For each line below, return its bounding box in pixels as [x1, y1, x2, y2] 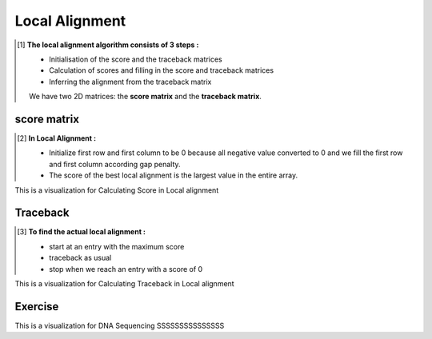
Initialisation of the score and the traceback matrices [49, 54, 223, 64]
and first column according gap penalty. [49, 159, 181, 169]
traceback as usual [49, 253, 112, 263]
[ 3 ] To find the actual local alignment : [17, 227, 146, 237]
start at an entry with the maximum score [49, 241, 185, 251]
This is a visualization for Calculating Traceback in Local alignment [14, 279, 235, 289]
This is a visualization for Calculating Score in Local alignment [14, 185, 219, 195]
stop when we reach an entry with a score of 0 [49, 264, 203, 273]
